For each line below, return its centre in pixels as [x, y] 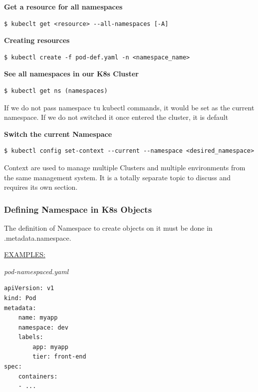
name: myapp [38, 318]
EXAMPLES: [25, 254]
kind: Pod [20, 298]
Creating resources [37, 40]
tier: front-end [59, 357]
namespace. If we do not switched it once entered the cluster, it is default [116, 117]
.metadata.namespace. [38, 237]
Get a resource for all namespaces [63, 6]
